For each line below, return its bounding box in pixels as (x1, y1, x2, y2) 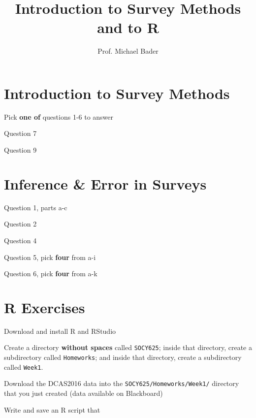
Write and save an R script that (4, 404, 100, 415)
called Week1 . (4, 361, 43, 372)
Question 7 (4, 128, 37, 138)
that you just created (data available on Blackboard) (4, 388, 163, 398)
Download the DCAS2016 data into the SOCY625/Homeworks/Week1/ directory (4, 378, 239, 388)
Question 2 (4, 219, 37, 229)
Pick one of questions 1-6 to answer (4, 111, 114, 122)
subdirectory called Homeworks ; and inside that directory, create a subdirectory (4, 352, 242, 362)
